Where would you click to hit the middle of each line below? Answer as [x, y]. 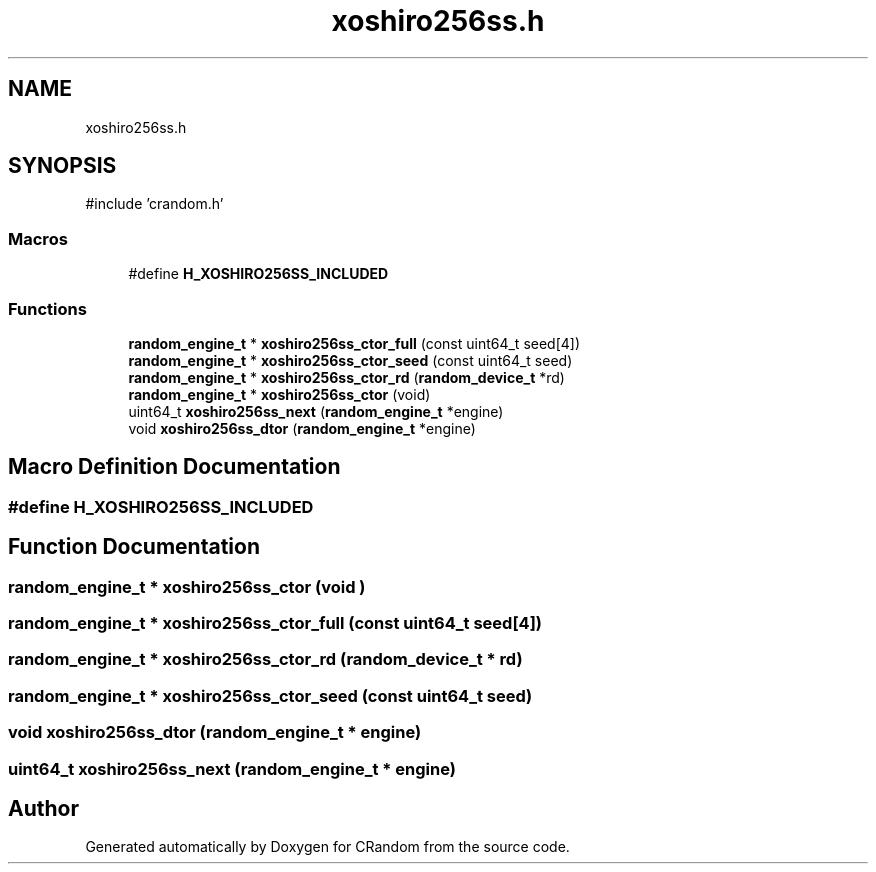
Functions [47, 308]
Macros [38, 238]
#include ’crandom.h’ [154, 204]
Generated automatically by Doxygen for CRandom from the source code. [327, 847]
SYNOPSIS [62, 166]
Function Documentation [134, 547]
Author [43, 808]
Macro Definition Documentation [174, 467]
